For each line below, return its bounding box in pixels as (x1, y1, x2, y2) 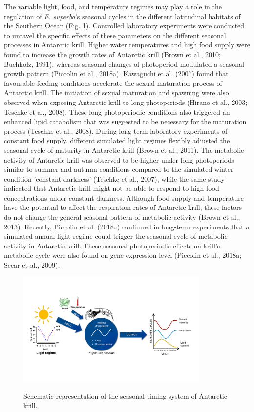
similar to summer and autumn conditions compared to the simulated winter (4, 164, 233, 174)
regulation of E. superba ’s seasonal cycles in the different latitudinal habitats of (4, 11, 241, 21)
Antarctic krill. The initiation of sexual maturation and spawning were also (4, 87, 229, 98)
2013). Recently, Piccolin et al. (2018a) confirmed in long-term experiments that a (4, 221, 250, 231)
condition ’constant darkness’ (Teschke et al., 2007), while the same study (4, 173, 225, 184)
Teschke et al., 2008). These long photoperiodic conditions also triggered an (4, 106, 230, 117)
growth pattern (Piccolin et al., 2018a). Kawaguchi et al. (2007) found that (4, 68, 229, 79)
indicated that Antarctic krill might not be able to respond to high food (4, 183, 219, 193)
